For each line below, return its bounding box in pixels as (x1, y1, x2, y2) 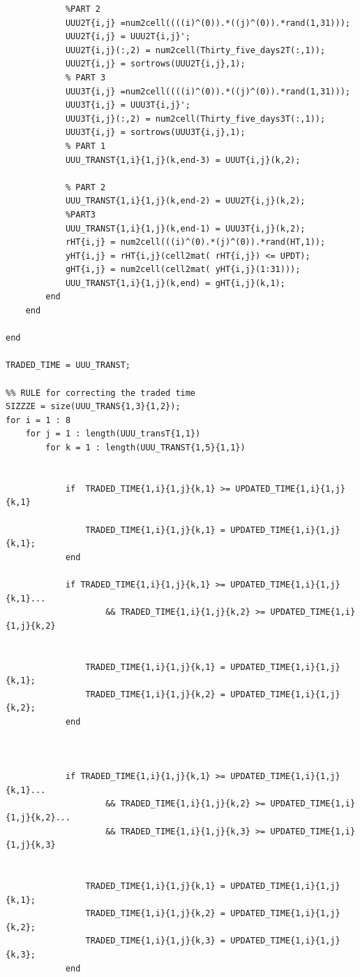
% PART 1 (65, 141, 106, 151)
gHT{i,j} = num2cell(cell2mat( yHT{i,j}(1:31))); (65, 264, 301, 275)
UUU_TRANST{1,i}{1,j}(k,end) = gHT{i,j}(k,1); (65, 278, 285, 288)
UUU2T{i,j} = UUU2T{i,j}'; (65, 31, 190, 42)
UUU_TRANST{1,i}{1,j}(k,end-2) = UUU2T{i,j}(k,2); (65, 196, 306, 206)
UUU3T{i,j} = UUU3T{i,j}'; (65, 100, 190, 110)
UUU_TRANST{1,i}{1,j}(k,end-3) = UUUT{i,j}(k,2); (65, 155, 301, 165)
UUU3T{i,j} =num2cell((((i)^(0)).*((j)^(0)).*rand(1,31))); (65, 86, 350, 97)
